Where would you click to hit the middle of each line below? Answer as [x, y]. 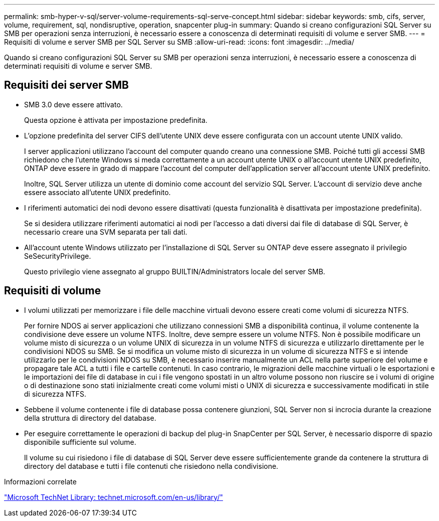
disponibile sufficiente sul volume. [80, 442]
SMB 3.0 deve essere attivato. [73, 104]
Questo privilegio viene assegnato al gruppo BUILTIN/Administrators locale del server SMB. [175, 271]
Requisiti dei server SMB [66, 85]
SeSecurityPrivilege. [58, 256]
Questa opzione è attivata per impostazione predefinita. [116, 120]
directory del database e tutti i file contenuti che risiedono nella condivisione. [151, 466]
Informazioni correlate [40, 481]
